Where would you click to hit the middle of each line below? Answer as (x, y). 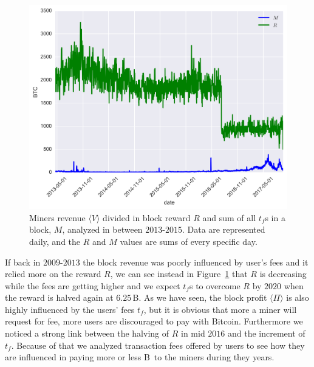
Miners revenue (57, 217)
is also (298, 297)
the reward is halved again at (59, 297)
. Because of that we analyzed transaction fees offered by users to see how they (158, 345)
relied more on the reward (53, 274)
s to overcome (215, 285)
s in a (275, 217)
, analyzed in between (102, 229)
